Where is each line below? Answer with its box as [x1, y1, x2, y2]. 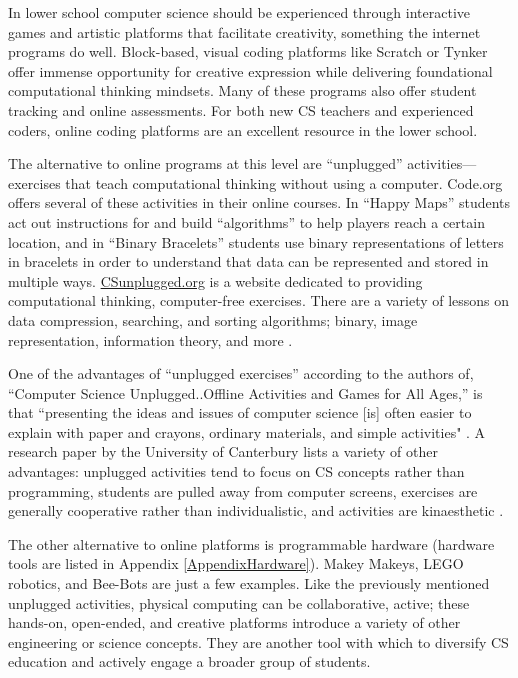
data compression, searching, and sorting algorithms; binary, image [8, 309, 418, 330]
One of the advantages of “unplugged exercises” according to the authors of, [8, 363, 474, 384]
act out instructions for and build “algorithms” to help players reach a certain [8, 211, 485, 232]
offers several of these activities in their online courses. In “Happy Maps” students [8, 192, 511, 213]
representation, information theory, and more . [8, 329, 293, 350]
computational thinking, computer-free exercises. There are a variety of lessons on [8, 290, 510, 311]
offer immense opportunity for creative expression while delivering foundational [8, 60, 493, 81]
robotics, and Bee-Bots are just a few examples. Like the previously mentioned [8, 573, 490, 594]
